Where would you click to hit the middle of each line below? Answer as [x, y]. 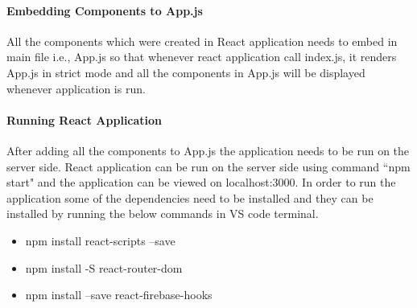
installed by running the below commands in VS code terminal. [163, 214]
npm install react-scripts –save [100, 240]
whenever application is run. [76, 88]
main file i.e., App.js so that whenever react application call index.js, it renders [202, 57]
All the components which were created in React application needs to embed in [202, 41]
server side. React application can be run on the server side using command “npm [208, 166]
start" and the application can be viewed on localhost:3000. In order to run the [201, 182]
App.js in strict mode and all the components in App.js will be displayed [186, 72]
